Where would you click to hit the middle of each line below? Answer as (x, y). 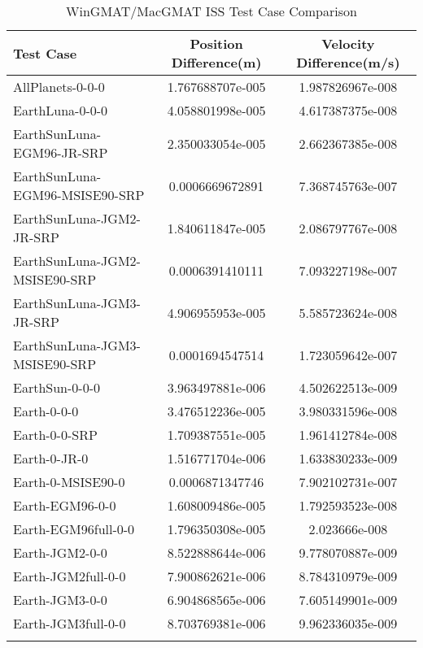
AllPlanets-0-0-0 (59, 87)
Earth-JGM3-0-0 (60, 600)
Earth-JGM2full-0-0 (70, 576)
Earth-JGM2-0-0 (60, 552)
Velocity (348, 43)
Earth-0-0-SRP (55, 435)
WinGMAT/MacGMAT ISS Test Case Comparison (211, 11)
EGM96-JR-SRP (61, 152)
